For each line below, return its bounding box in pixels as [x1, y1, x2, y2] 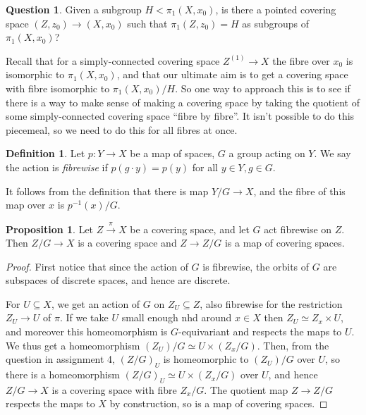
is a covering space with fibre [51, 382, 177, 397]
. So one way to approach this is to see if [175, 80, 350, 95]
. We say [314, 146, 351, 161]
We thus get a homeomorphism [6, 337, 140, 352]
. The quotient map [204, 382, 288, 397]
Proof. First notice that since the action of [6, 259, 188, 273]
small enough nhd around [121, 310, 232, 325]
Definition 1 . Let [6, 146, 85, 161]
